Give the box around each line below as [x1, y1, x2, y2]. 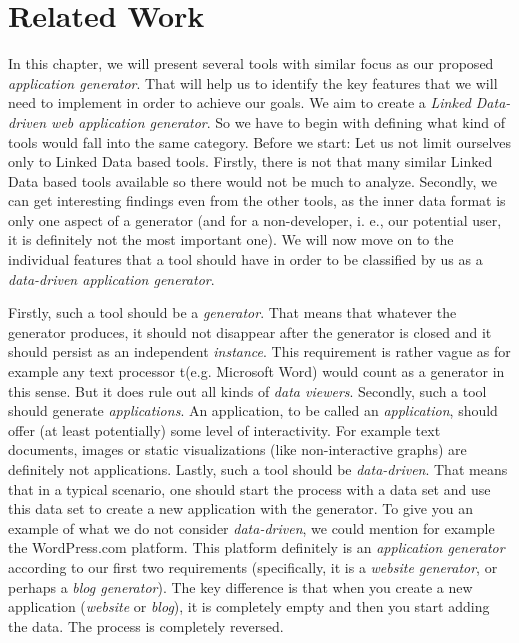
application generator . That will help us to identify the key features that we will [8, 72, 498, 93]
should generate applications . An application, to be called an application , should [8, 400, 498, 421]
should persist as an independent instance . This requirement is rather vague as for [8, 341, 511, 362]
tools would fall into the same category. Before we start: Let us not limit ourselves [8, 131, 512, 152]
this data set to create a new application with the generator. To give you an [8, 498, 473, 519]
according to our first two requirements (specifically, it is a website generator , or [8, 556, 498, 577]
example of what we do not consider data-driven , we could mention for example [8, 517, 495, 538]
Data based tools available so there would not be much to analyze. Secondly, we [8, 170, 497, 191]
